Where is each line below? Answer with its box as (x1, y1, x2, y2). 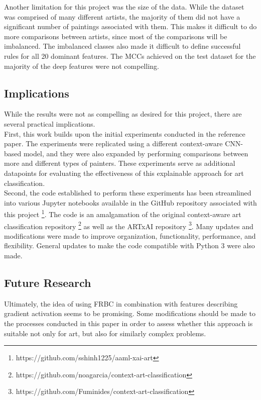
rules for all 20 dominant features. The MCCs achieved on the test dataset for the (4, 50, 256, 61)
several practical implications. (4, 118, 95, 129)
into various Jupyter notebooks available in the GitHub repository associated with (4, 197, 257, 208)
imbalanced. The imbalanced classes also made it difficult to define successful (4, 41, 241, 51)
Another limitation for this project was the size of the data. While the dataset (4, 2, 244, 12)
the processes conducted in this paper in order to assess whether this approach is (4, 318, 253, 328)
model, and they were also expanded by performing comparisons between (23, 148, 248, 158)
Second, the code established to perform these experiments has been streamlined (4, 187, 251, 198)
